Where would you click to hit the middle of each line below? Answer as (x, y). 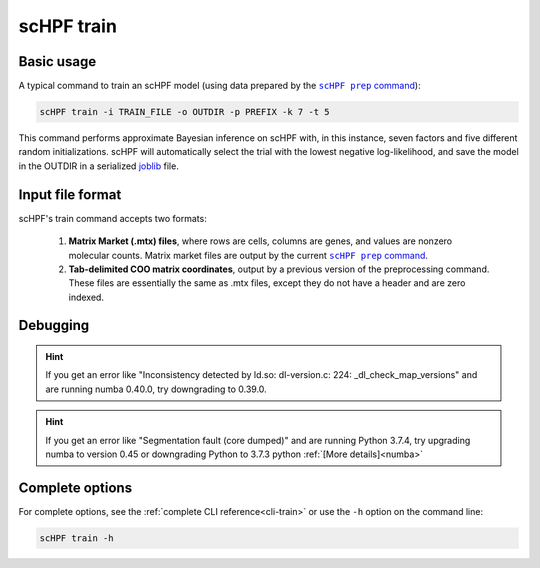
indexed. (86, 297)
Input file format (70, 194)
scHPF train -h (76, 538)
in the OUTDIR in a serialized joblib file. (98, 166)
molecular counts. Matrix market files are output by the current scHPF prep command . (248, 255)
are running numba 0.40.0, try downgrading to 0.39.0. (156, 389)
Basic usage (57, 61)
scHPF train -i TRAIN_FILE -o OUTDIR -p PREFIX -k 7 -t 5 (184, 112)
